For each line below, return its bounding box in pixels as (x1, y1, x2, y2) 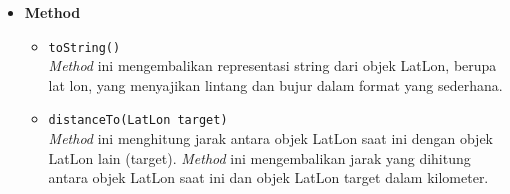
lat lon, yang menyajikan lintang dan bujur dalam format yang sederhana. (48, 74, 503, 95)
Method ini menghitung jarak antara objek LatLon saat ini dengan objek (48, 128, 493, 149)
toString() (48, 40, 121, 55)
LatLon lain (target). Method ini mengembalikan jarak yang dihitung (48, 147, 471, 168)
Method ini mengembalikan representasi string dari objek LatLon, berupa (48, 55, 497, 76)
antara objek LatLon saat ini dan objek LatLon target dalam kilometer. (48, 167, 489, 188)
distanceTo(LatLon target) (48, 113, 228, 128)
